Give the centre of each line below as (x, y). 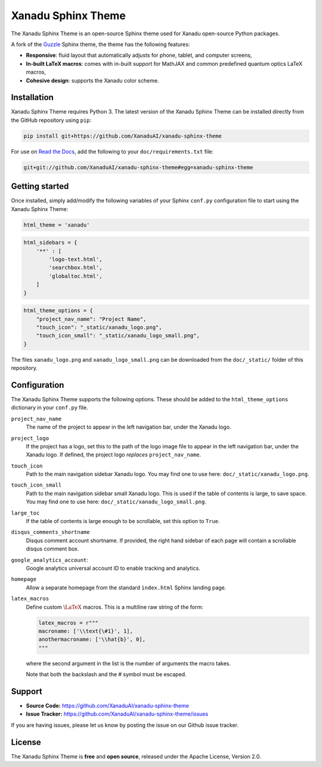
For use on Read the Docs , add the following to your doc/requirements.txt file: (112, 151)
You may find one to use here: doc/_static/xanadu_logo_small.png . (116, 502)
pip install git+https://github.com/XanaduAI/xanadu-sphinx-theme (123, 136)
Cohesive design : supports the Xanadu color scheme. (92, 80)
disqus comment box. (52, 549)
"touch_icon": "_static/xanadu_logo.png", (99, 327)
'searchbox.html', (75, 268)
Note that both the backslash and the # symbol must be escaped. (106, 674)
